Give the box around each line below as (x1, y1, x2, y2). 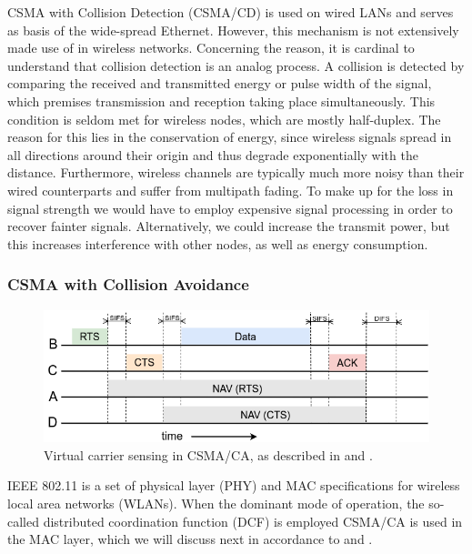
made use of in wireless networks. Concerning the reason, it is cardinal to (7, 38, 415, 57)
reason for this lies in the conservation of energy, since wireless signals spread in (7, 127, 452, 146)
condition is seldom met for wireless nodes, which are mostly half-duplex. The (7, 109, 441, 128)
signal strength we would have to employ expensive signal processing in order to (7, 198, 453, 217)
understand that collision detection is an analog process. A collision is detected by (7, 55, 465, 75)
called (7, 511, 39, 530)
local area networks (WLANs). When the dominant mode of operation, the (7, 493, 425, 512)
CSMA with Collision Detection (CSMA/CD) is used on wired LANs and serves (7, 3, 454, 21)
